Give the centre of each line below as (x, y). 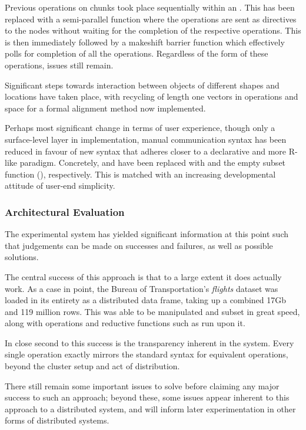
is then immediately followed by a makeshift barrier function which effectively (145, 42)
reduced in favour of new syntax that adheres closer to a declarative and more (146, 151)
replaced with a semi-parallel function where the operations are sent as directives (151, 19)
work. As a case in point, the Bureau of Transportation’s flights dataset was (142, 288)
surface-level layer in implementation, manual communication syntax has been (146, 139)
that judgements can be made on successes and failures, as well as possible (139, 245)
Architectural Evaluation (65, 211)
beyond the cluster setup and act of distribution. (92, 366)
